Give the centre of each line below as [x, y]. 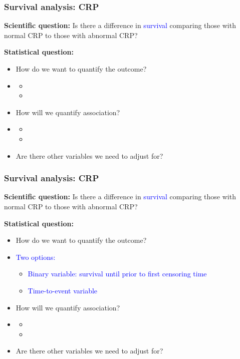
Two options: [36, 257]
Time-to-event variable [63, 290]
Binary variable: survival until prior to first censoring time [117, 274]
